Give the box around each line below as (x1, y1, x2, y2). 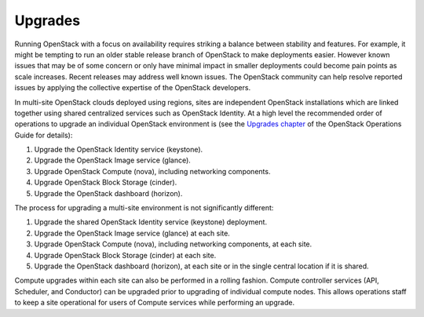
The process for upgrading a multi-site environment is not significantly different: (14, 203, 274, 213)
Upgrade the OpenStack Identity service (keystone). (34, 145, 203, 155)
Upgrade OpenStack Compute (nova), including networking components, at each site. (34, 239, 313, 249)
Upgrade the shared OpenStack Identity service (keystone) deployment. (34, 217, 267, 227)
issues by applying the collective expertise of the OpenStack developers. (14, 83, 251, 93)
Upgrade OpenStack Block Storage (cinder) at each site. (34, 250, 217, 260)
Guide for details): (14, 130, 73, 140)
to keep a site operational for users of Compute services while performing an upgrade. (14, 298, 294, 308)
